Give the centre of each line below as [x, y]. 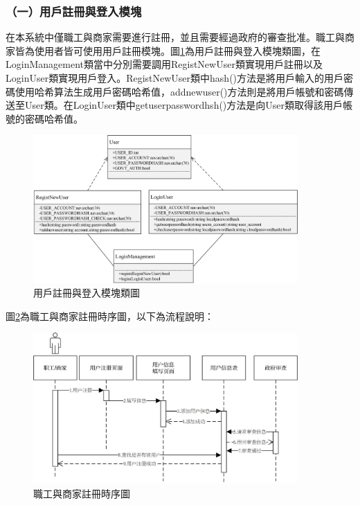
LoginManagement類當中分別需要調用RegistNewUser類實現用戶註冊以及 [164, 64]
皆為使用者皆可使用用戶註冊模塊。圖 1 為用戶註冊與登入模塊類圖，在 [168, 50]
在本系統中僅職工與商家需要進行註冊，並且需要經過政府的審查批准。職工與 [175, 37]
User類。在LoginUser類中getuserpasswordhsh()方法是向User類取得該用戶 [184, 105]
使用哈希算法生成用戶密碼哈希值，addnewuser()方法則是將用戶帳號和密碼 [179, 91]
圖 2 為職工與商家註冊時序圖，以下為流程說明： [110, 316]
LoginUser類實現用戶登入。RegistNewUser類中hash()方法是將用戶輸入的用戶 [175, 78]
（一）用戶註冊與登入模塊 [74, 11]
